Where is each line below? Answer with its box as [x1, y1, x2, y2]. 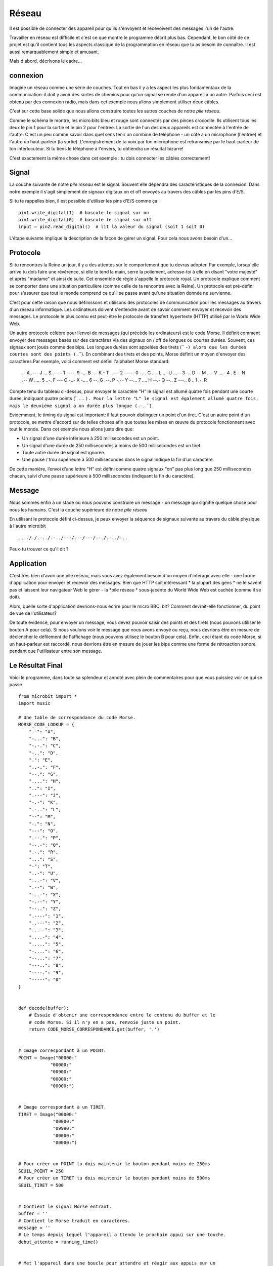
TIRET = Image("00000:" [18, 1112, 77, 1117]
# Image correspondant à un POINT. [18, 1048, 107, 1053]
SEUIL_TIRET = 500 [18, 1182, 64, 1188]
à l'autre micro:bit [9, 523, 46, 529]
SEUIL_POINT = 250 [18, 1168, 64, 1174]
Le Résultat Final [9, 661, 63, 669]
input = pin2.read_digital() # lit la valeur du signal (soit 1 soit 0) [18, 224, 205, 230]
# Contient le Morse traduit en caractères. [18, 1218, 131, 1223]
